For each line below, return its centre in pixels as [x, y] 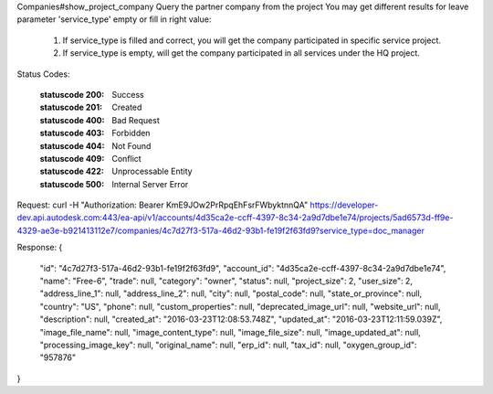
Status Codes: [43, 74]
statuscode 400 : [72, 120]
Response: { [40, 248]
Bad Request [136, 120]
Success [128, 94]
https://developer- [344, 205]
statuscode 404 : [72, 145]
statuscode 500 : [72, 184]
